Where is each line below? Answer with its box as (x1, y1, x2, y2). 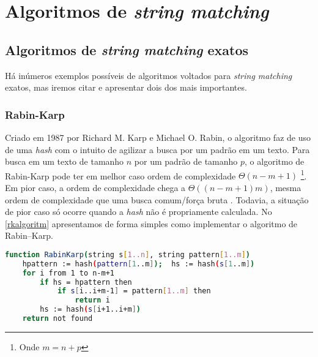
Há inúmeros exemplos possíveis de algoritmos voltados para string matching (5, 69, 292, 81)
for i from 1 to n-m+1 (22, 268, 114, 277)
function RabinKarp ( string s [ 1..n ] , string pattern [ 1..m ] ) (5, 250, 251, 259)
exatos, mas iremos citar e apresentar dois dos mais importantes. (5, 81, 247, 94)
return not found (22, 314, 93, 323)
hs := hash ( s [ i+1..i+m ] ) (40, 305, 141, 314)
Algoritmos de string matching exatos (5, 40, 249, 59)
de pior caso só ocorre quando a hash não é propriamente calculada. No (5, 205, 272, 218)
